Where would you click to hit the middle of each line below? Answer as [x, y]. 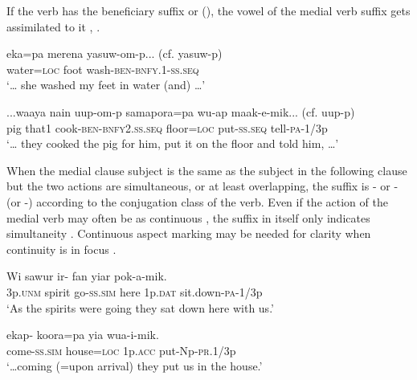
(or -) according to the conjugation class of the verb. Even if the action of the [197, 201]
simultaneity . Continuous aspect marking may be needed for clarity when [189, 233]
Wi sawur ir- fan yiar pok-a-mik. [87, 276]
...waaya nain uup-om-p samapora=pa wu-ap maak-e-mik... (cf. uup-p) [181, 111]
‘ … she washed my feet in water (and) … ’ [106, 85]
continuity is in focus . [61, 249]
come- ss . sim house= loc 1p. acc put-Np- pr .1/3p [121, 350]
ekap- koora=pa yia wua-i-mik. [83, 335]
